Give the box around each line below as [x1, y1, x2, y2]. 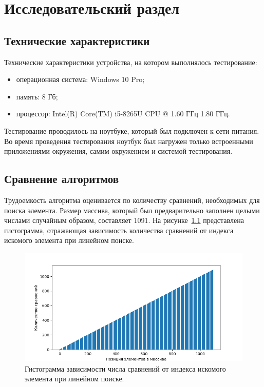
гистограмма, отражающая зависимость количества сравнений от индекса [4, 225, 234, 235]
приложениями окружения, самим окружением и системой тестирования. [4, 146, 233, 156]
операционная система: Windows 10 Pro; [16, 74, 145, 85]
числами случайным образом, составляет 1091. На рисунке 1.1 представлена [4, 215, 244, 226]
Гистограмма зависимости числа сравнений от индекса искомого [25, 363, 226, 374]
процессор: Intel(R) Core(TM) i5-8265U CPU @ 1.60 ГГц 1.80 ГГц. [16, 108, 230, 119]
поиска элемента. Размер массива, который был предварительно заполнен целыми [4, 205, 260, 215]
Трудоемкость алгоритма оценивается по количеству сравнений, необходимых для [4, 194, 260, 205]
